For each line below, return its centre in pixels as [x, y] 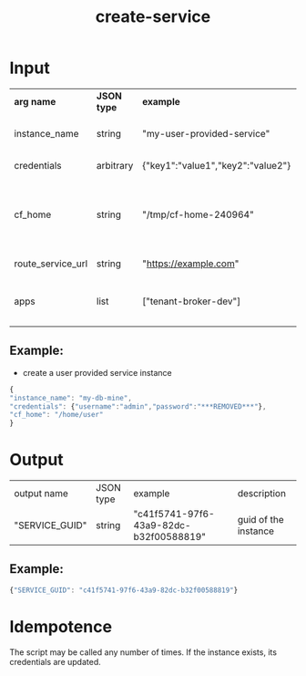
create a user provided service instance [97, 372]
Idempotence [61, 626]
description [262, 494]
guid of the [260, 520]
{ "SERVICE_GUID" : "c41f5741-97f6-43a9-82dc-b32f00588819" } [124, 590]
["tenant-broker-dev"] [192, 301]
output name [41, 494]
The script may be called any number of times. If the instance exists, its [143, 652]
